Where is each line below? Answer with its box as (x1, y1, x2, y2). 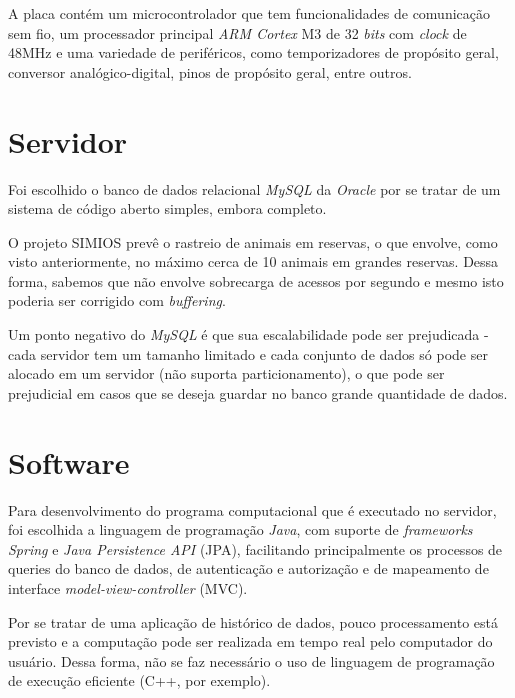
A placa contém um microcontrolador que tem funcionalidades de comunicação (8, 3, 491, 23)
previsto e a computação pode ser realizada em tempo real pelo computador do (8, 631, 493, 652)
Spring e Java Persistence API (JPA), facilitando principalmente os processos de (8, 538, 503, 559)
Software (8, 441, 130, 482)
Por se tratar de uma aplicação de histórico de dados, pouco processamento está (8, 611, 499, 632)
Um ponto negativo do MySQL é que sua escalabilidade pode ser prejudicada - (8, 324, 489, 345)
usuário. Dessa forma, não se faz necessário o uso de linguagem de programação (8, 650, 495, 671)
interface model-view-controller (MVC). (8, 577, 248, 598)
